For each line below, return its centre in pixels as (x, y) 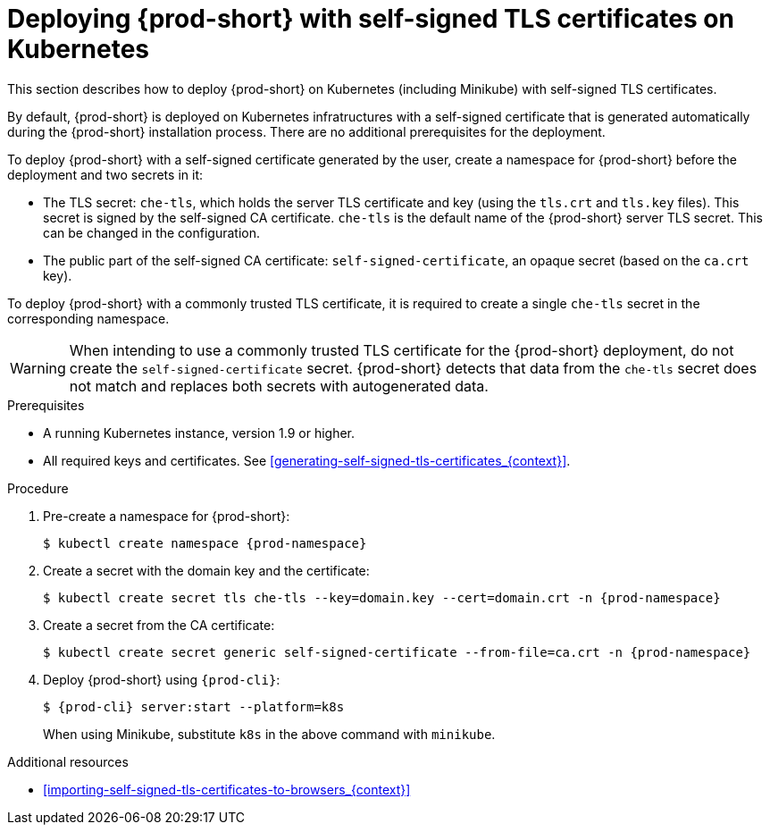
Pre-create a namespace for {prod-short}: (167, 516)
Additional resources (68, 761)
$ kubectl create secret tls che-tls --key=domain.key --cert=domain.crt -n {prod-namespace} (382, 597)
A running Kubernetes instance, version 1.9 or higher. (199, 433)
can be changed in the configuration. (152, 232)
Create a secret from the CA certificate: (159, 625)
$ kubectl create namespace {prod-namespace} (205, 543)
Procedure (38, 488)
